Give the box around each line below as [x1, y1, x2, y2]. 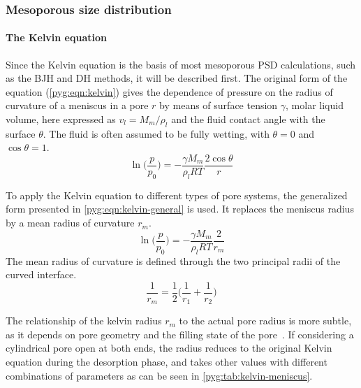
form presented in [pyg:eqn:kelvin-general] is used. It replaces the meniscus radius [6, 201, 354, 216]
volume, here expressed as [6, 112, 116, 127]
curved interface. [6, 267, 77, 282]
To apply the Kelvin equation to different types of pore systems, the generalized [6, 187, 348, 202]
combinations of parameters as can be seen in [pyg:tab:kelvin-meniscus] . [6, 368, 313, 382]
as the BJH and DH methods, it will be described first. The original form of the [6, 71, 348, 85]
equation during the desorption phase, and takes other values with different [6, 354, 327, 368]
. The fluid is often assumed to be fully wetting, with [43, 126, 270, 141]
